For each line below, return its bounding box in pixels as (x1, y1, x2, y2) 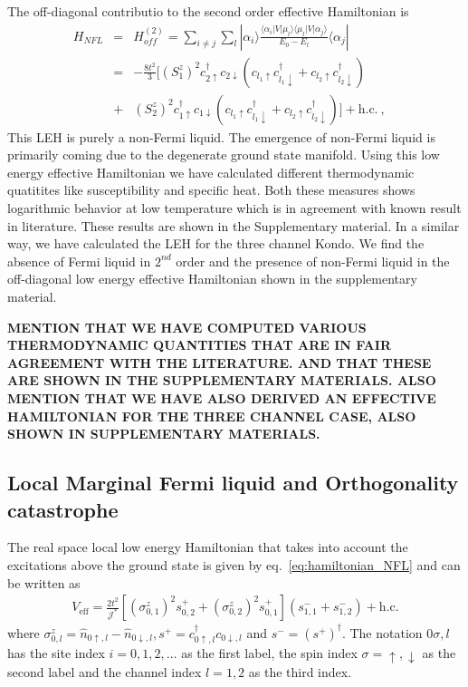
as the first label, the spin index (181, 643, 358, 663)
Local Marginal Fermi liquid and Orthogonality (7, 469, 459, 497)
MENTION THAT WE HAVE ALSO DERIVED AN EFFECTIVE (7, 389, 436, 407)
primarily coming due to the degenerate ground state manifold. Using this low (7, 145, 440, 164)
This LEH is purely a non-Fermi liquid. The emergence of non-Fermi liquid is (7, 127, 435, 146)
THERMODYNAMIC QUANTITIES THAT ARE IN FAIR (7, 335, 391, 354)
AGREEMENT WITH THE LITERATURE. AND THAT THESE (7, 353, 432, 372)
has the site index (7, 643, 105, 663)
